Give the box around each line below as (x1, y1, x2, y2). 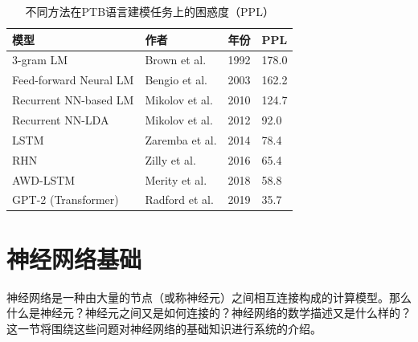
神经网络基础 (6, 242, 142, 275)
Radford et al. (145, 191, 214, 208)
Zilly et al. (145, 151, 196, 168)
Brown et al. (145, 51, 207, 68)
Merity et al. (145, 171, 207, 188)
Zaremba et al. (145, 131, 217, 148)
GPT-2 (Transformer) (12, 191, 119, 208)
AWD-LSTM (12, 171, 76, 188)
